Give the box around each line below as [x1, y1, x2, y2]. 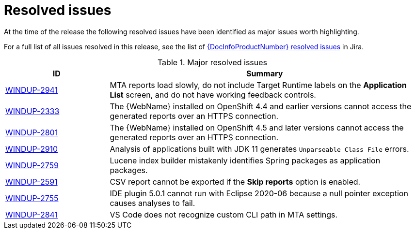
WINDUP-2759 [5, 160, 59, 170]
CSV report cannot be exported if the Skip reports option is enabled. [110, 176, 361, 187]
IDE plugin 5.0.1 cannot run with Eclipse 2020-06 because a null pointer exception [110, 188, 408, 198]
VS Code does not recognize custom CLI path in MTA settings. [110, 209, 338, 219]
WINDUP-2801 [5, 127, 58, 137]
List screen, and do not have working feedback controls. [110, 89, 316, 100]
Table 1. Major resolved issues [157, 57, 268, 67]
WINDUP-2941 [5, 85, 58, 95]
